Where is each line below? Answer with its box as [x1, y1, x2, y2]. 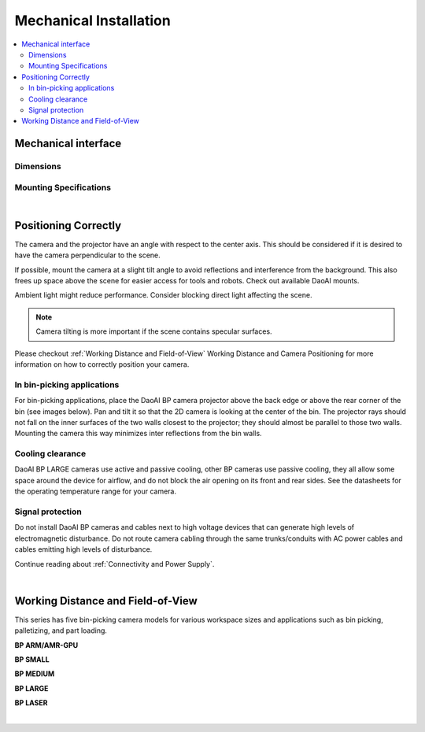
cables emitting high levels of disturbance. [14, 545, 153, 554]
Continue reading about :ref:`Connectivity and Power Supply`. [14, 559, 215, 568]
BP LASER [14, 698, 48, 708]
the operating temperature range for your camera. [14, 486, 177, 496]
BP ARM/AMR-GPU [14, 640, 79, 649]
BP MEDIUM [14, 669, 55, 678]
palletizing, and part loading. [14, 626, 108, 635]
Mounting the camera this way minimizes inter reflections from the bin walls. [14, 429, 263, 438]
